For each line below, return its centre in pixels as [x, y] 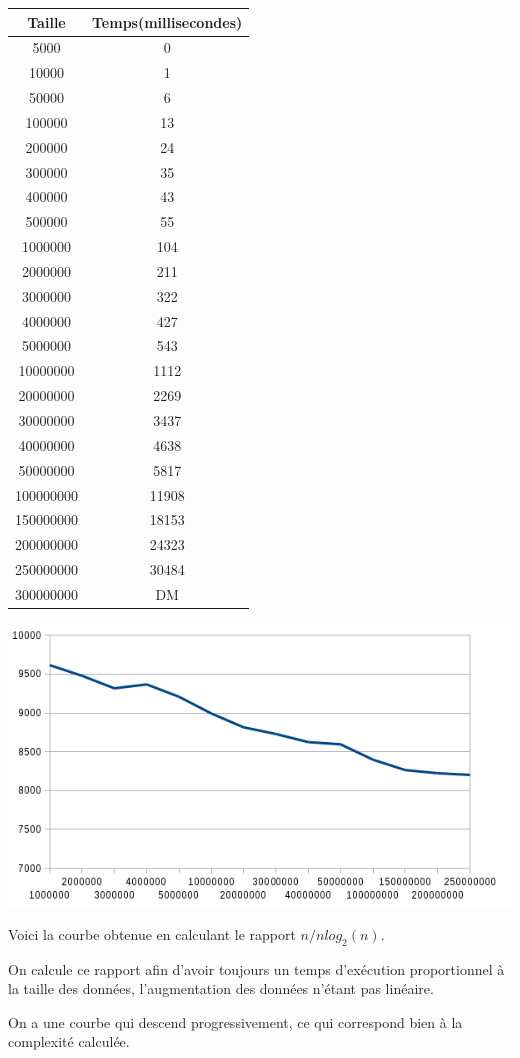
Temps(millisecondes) [167, 21]
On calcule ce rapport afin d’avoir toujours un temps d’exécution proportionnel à [256, 968]
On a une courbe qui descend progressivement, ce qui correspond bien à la [235, 1021]
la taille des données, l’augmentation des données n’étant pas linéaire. [221, 988]
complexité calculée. [69, 1041]
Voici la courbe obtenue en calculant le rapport [152, 933]
